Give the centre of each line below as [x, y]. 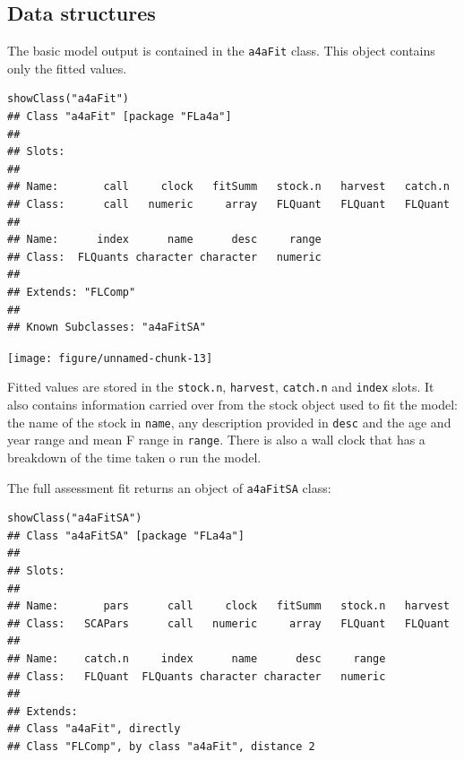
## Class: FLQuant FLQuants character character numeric [197, 676]
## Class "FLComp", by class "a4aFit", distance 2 [161, 746]
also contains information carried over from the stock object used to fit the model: [232, 405]
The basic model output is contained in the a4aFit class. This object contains [221, 51]
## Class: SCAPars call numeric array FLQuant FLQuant [228, 623]
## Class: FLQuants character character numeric [164, 257]
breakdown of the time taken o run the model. [134, 457]
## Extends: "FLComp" [72, 292]
